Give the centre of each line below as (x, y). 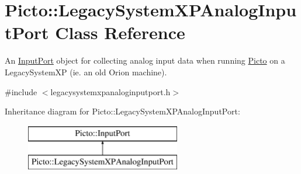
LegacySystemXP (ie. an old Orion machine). (86, 72)
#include (21, 91)
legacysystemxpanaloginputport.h (110, 91)
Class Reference (120, 32)
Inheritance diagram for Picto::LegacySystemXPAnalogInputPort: (122, 111)
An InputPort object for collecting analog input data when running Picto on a (145, 60)
